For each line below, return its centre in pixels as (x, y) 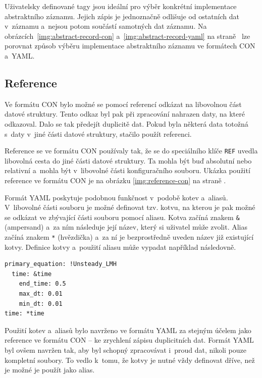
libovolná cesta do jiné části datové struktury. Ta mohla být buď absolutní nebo (128, 160)
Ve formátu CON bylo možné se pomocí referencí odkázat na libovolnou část (123, 104)
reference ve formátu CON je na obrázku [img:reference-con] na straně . (115, 180)
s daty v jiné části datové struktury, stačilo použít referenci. (98, 133)
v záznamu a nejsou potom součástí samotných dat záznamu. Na (106, 26)
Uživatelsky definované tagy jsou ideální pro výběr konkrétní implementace (121, 6)
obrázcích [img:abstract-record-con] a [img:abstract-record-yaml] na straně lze (127, 36)
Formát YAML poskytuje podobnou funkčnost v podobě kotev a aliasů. (116, 197)
